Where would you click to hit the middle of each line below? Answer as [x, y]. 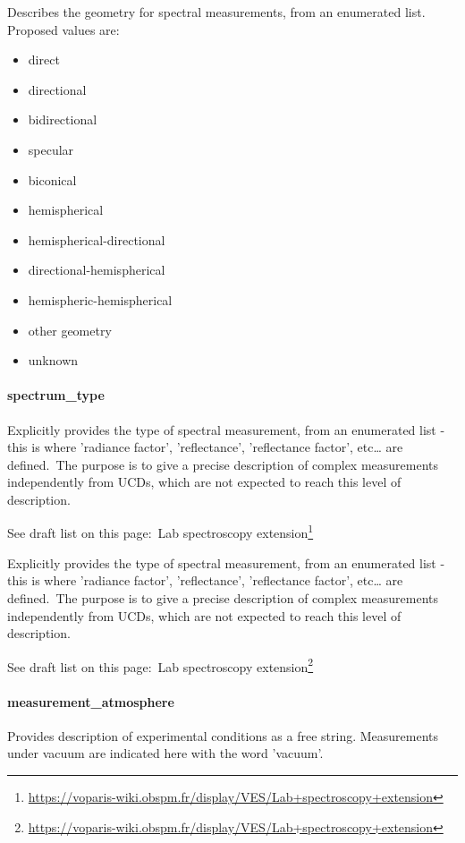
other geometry [70, 330]
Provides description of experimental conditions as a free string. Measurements [223, 735]
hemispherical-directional [97, 239]
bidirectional [63, 119]
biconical [52, 179]
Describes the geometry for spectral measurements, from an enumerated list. [216, 12]
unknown [53, 360]
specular [51, 149]
